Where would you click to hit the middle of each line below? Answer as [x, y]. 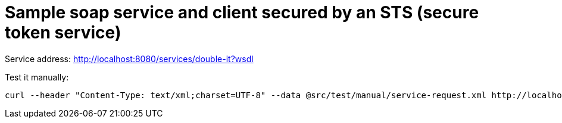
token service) [63, 33]
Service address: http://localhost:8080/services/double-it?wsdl [129, 59]
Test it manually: [37, 77]
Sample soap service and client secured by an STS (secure [242, 12]
